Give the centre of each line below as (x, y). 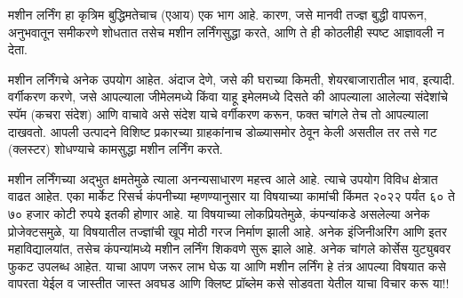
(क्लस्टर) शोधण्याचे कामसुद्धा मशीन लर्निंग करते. (116, 149)
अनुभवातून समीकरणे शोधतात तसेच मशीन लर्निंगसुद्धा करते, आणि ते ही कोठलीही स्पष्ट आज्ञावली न (226, 32)
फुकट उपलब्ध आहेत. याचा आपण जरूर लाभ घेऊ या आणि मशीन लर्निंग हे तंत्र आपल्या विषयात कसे (227, 266)
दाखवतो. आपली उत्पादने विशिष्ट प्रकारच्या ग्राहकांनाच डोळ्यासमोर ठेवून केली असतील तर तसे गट (223, 131)
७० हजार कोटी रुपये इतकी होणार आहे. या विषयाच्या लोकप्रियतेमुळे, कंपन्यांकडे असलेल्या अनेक (219, 213)
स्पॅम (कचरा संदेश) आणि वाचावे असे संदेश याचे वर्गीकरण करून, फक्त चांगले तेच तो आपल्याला (218, 113)
